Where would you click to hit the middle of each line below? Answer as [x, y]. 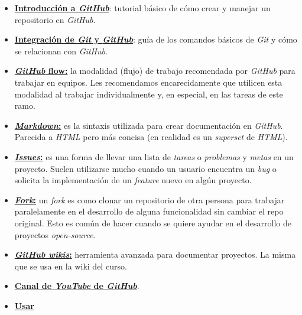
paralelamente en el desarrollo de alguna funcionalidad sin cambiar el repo [149, 211]
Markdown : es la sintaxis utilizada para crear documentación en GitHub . [149, 125]
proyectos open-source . [55, 234]
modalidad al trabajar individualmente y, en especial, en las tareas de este [149, 94]
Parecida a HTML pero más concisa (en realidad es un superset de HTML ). [151, 137]
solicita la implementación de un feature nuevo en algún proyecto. [133, 180]
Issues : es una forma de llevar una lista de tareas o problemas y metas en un [154, 156]
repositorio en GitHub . [55, 19]
